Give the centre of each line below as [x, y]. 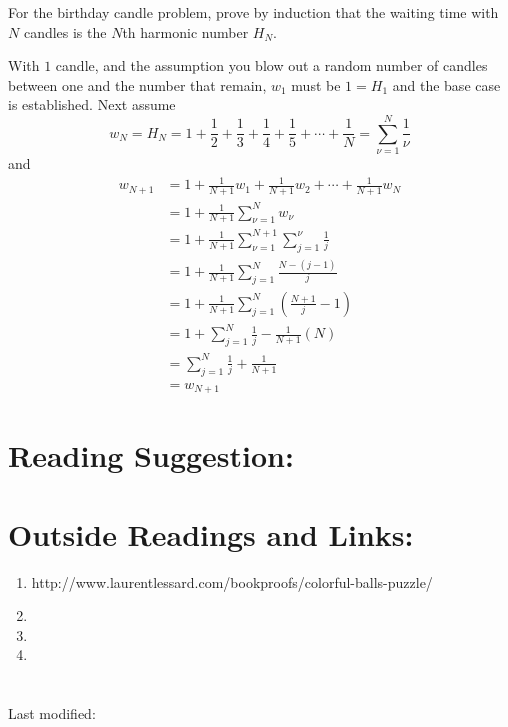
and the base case [446, 84]
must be [316, 84]
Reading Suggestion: [151, 455]
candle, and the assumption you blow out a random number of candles [271, 65]
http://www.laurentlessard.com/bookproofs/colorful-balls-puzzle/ [232, 581]
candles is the [65, 31]
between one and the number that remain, [137, 84]
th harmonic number [185, 31]
